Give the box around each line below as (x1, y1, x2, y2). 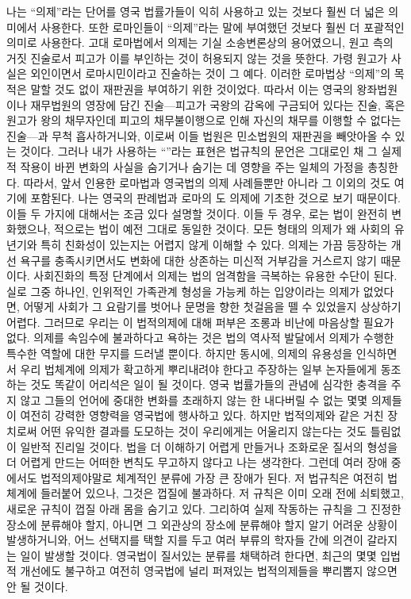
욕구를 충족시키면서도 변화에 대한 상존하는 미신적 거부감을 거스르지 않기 (20, 252, 377, 268)
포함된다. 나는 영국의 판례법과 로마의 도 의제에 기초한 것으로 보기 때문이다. (30, 190, 401, 206)
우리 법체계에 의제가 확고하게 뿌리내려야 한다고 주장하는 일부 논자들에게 (20, 360, 377, 377)
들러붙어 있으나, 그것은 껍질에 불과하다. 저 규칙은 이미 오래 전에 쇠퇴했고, (40, 485, 404, 501)
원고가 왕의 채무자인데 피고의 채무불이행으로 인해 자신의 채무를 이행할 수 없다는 (6, 112, 401, 129)
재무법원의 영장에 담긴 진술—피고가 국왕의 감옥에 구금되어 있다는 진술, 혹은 (30, 96, 405, 113)
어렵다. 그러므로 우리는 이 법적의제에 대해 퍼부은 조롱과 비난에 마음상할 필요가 (6, 313, 394, 330)
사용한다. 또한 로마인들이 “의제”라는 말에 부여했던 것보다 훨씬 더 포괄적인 (40, 18, 405, 35)
